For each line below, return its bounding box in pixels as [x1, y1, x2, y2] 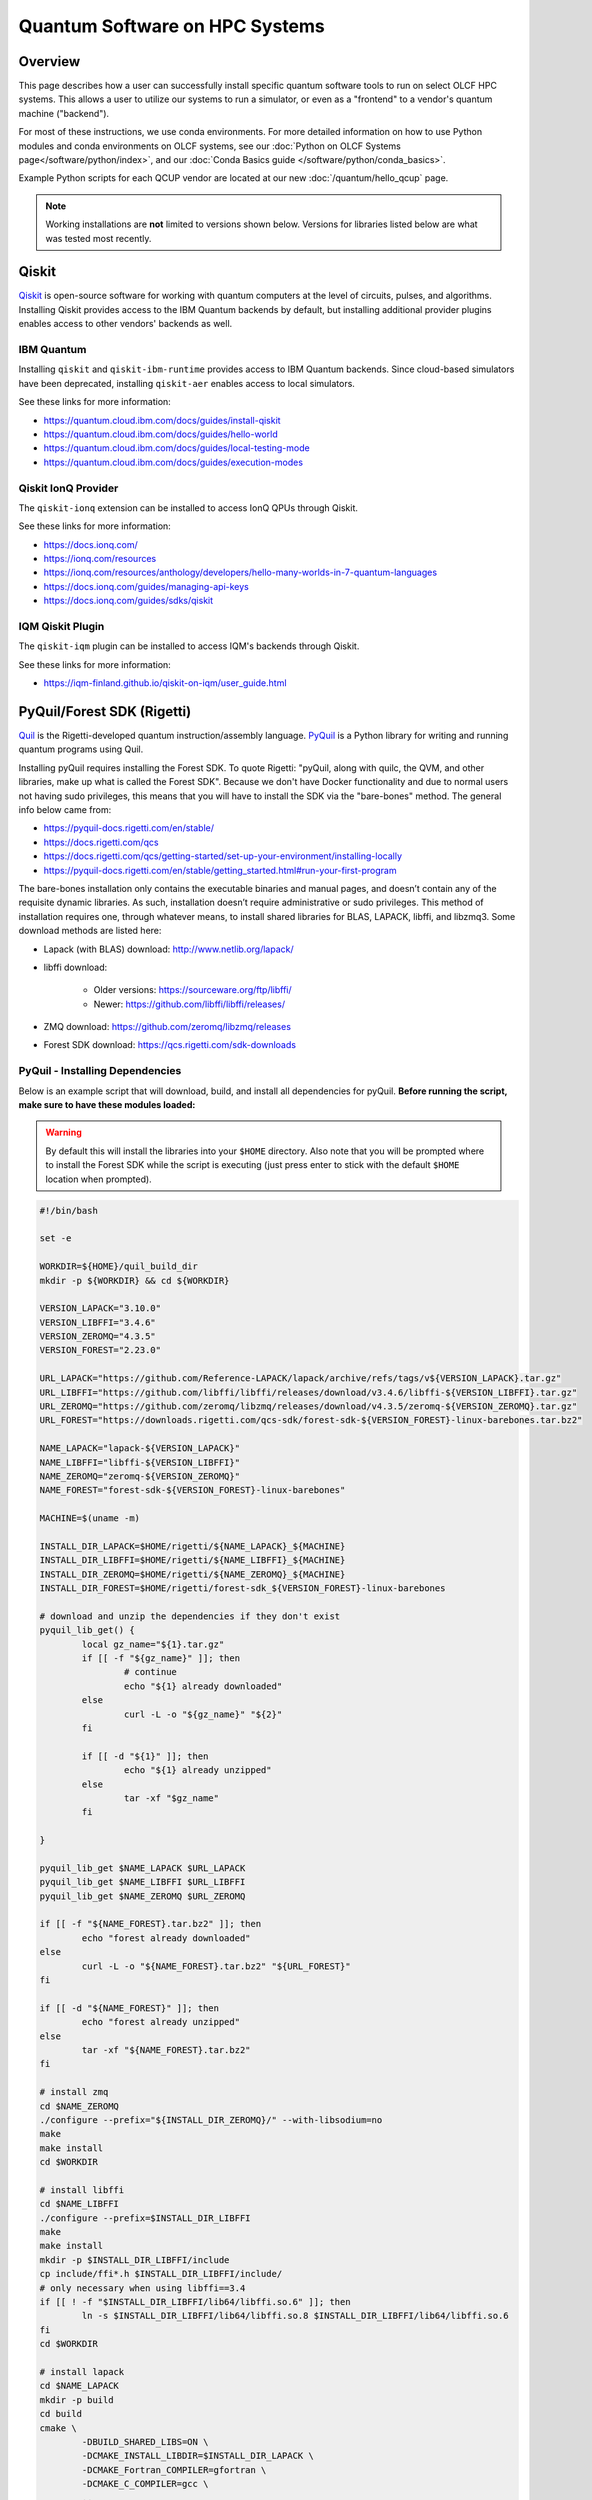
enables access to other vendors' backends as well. [18, 318, 233, 330]
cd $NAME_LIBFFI [39, 2198, 120, 2210]
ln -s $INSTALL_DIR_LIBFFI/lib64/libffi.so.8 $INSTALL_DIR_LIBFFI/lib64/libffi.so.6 [81, 2310, 509, 2322]
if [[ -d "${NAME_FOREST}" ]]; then [39, 2002, 220, 2014]
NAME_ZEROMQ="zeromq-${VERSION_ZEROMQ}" [39, 1470, 240, 1482]
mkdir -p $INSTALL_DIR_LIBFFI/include [39, 2254, 230, 2265]
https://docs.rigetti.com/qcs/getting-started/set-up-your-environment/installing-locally [43, 850, 403, 862]
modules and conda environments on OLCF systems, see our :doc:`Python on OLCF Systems [18, 140, 402, 152]
